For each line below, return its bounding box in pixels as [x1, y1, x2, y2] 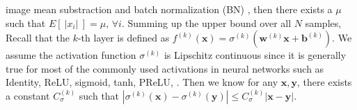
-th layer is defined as [77, 30, 170, 45]
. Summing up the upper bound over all [121, 15, 292, 30]
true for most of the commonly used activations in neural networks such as [6, 61, 324, 75]
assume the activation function [6, 48, 136, 62]
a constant [6, 88, 50, 102]
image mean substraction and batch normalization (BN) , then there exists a [6, 2, 333, 16]
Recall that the [6, 30, 70, 45]
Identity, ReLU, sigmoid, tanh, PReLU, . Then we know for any [6, 75, 278, 89]
